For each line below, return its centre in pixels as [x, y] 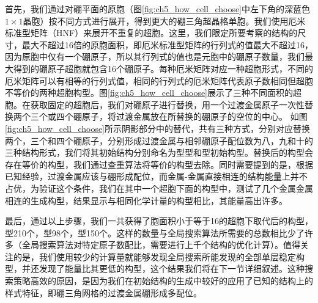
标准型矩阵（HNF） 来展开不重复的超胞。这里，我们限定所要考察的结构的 [151, 33]
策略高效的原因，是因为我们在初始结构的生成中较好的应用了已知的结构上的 [163, 281]
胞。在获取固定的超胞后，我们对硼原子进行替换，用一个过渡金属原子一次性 [155, 104]
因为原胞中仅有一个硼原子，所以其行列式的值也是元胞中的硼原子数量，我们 [155, 57]
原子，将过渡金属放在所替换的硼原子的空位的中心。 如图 [194, 116]
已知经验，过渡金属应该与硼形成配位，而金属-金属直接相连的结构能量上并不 [156, 176]
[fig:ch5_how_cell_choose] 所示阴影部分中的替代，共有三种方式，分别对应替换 [158, 128]
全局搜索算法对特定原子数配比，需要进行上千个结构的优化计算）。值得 [161, 245]
